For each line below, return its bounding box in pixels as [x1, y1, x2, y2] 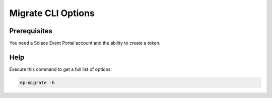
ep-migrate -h [20, 79, 55, 85]
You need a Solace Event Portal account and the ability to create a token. [9, 40, 161, 46]
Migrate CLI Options [9, 8, 95, 19]
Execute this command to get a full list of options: [9, 66, 112, 72]
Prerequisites [9, 27, 52, 35]
